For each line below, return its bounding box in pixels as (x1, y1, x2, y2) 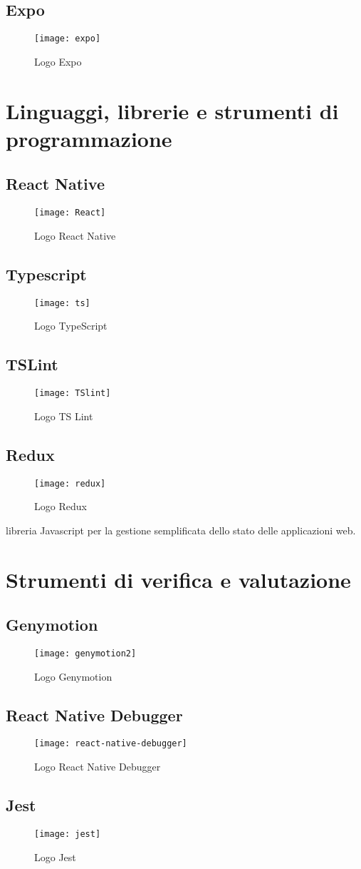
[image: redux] (34, 478, 106, 489)
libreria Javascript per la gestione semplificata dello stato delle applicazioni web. (6, 522, 356, 537)
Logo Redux (34, 499, 87, 514)
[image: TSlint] (34, 388, 111, 399)
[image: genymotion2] (34, 649, 137, 659)
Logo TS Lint (34, 408, 93, 423)
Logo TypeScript (34, 318, 108, 333)
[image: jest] (34, 828, 101, 839)
